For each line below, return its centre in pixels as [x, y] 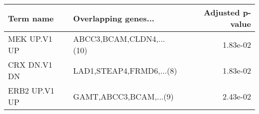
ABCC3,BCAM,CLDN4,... [119, 39]
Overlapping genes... [114, 18]
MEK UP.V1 [30, 39]
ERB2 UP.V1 [31, 90]
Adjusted [222, 12]
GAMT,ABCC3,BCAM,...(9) [123, 96]
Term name [31, 18]
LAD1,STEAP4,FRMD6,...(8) [125, 70]
